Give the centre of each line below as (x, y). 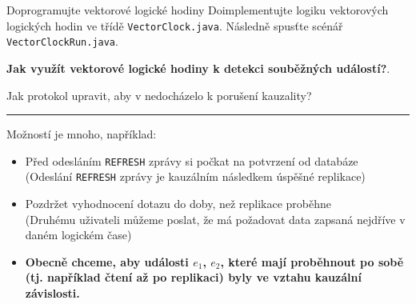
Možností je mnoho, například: (82, 134)
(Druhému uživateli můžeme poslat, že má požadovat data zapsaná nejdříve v (215, 219)
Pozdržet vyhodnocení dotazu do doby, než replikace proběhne (178, 203)
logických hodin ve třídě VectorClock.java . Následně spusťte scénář (175, 25)
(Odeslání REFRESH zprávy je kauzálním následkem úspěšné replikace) (195, 176)
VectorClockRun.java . (62, 41)
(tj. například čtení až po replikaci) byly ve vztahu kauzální (193, 277)
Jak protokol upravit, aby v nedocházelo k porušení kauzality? (159, 95)
